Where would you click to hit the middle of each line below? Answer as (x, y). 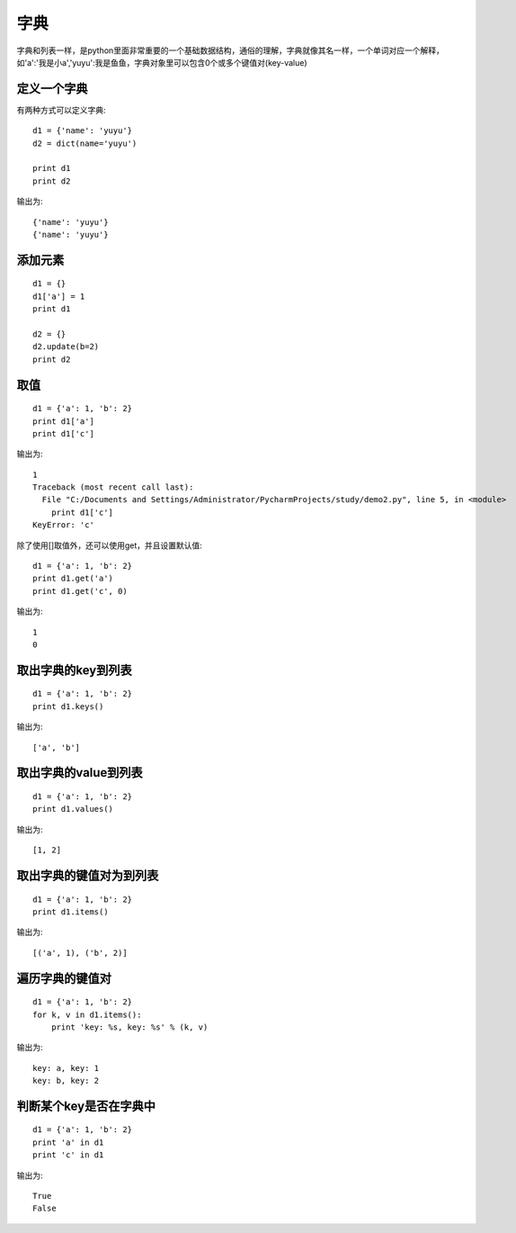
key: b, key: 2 (66, 1081)
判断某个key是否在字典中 (86, 1106)
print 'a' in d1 (68, 1142)
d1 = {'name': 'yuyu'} (83, 131)
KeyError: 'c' (63, 525)
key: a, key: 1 (66, 1068)
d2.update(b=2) (66, 347)
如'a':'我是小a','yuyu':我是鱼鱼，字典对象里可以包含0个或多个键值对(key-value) (162, 62)
